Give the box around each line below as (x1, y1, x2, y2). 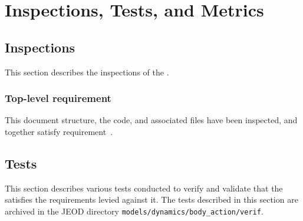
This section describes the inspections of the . (5, 65, 169, 78)
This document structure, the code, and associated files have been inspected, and (5, 114, 298, 126)
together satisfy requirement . (5, 125, 113, 137)
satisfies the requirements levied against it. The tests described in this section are (5, 193, 298, 206)
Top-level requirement (5, 91, 111, 105)
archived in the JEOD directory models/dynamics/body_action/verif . (5, 204, 264, 217)
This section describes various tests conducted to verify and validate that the (5, 182, 283, 194)
